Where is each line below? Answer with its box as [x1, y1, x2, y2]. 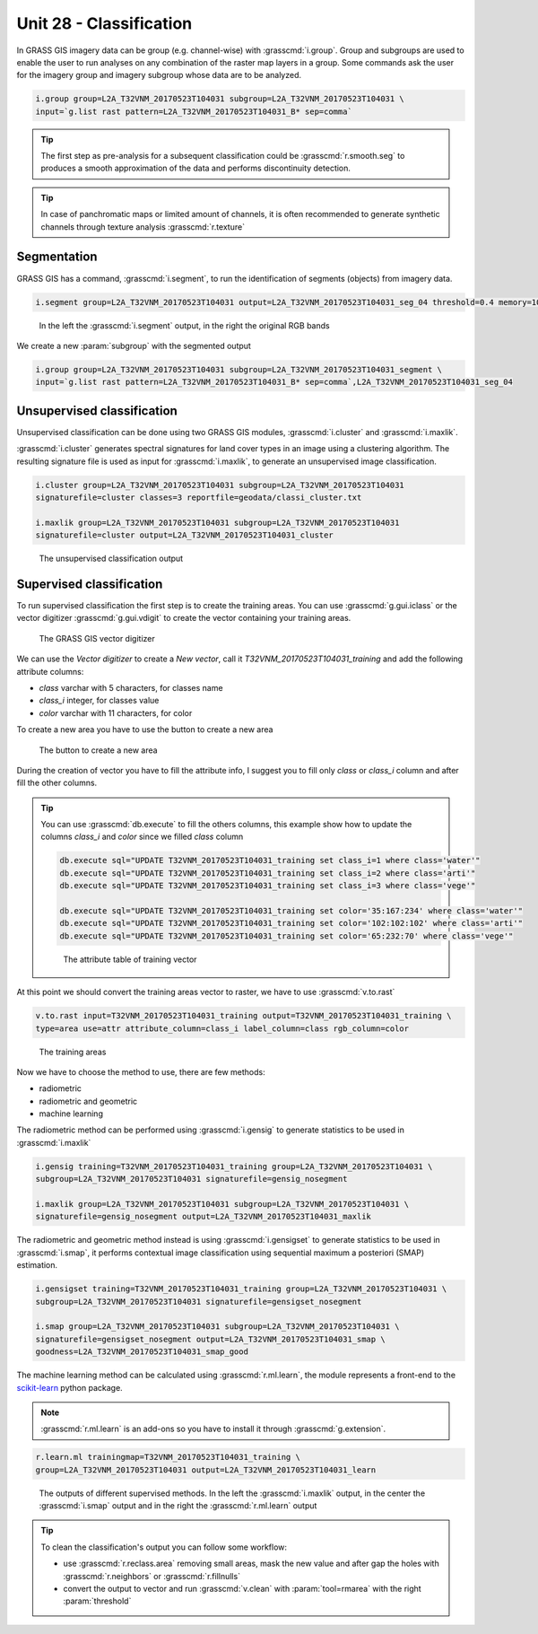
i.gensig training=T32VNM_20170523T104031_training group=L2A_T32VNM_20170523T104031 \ [35, 1161, 433, 1171]
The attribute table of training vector [63, 954, 197, 965]
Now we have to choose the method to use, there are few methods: [16, 1066, 265, 1077]
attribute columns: [16, 666, 84, 677]
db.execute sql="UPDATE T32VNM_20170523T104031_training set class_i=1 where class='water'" [59, 855, 481, 866]
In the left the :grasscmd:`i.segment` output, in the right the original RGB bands [39, 319, 331, 331]
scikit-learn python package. [16, 1382, 123, 1393]
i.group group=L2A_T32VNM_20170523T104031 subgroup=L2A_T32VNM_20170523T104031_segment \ [35, 364, 443, 374]
